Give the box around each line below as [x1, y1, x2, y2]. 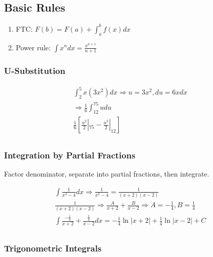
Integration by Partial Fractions [4, 149, 135, 161]
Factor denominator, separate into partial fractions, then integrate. [4, 168, 209, 179]
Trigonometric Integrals [4, 242, 102, 254]
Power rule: [16, 42, 51, 52]
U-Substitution [4, 64, 66, 77]
